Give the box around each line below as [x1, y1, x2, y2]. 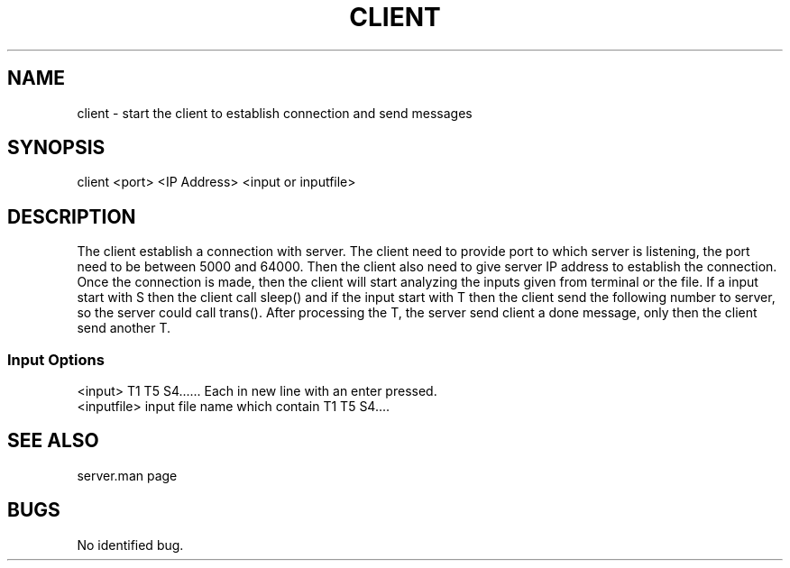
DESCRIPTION [7, 205, 136, 228]
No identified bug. [77, 536, 184, 553]
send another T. [77, 320, 171, 336]
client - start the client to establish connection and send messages [77, 105, 473, 121]
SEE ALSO [7, 429, 99, 453]
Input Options [7, 350, 105, 369]
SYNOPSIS [7, 136, 106, 160]
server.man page [77, 467, 178, 483]
